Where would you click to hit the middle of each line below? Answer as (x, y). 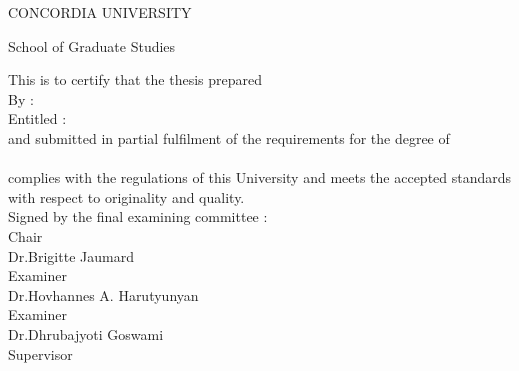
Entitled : (37, 118)
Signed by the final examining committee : (138, 216)
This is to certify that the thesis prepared (135, 79)
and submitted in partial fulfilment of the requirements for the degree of (229, 137)
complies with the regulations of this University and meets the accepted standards (260, 177)
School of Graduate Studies (92, 45)
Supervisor (40, 353)
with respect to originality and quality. (126, 196)
